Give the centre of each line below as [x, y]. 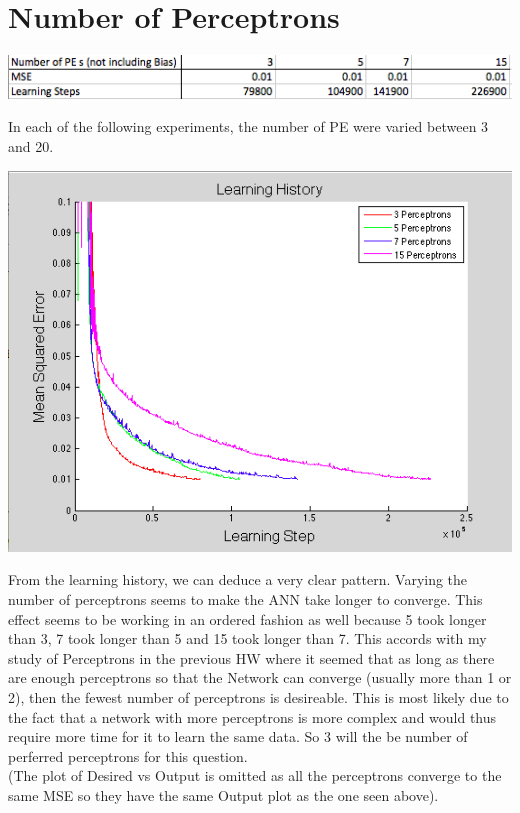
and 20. [31, 146]
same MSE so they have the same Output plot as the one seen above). [223, 794]
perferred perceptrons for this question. [128, 755]
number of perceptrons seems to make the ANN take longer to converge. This [245, 598]
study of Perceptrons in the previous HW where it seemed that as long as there [251, 657]
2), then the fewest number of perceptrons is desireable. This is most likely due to [258, 696]
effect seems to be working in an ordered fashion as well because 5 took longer [247, 618]
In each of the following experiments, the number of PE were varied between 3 [248, 126]
